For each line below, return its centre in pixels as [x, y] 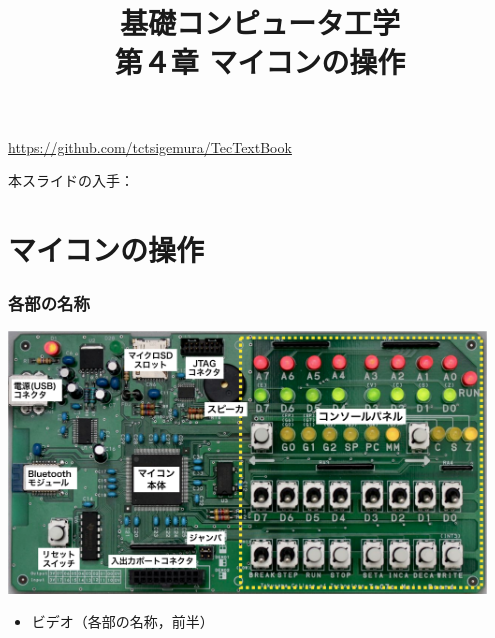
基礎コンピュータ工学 [259, 22]
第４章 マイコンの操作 [260, 61]
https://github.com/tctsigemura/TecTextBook [150, 146]
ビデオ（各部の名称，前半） [122, 621]
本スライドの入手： [71, 180]
